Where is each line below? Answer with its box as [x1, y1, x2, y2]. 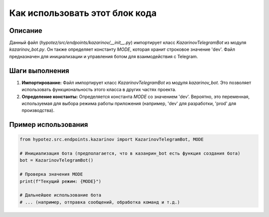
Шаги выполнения [9, 66, 69, 75]
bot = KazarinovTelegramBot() [19, 157, 94, 163]
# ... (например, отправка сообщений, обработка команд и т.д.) [19, 199, 180, 205]
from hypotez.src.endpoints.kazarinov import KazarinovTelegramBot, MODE [19, 137, 204, 142]
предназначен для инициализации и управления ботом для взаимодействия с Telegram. [9, 53, 198, 59]
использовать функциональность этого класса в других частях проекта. [21, 87, 176, 93]
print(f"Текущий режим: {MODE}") [19, 178, 102, 184]
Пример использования [9, 120, 88, 129]
